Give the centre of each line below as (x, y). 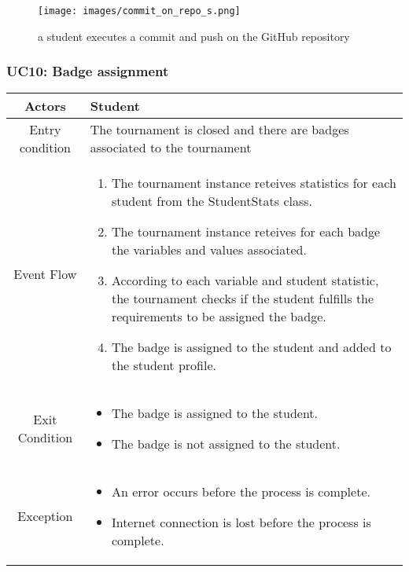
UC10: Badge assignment (88, 71)
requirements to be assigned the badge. (219, 317)
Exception (45, 516)
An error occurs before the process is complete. (241, 492)
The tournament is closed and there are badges (219, 130)
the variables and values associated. (209, 250)
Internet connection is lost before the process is (241, 522)
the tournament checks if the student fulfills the (243, 299)
